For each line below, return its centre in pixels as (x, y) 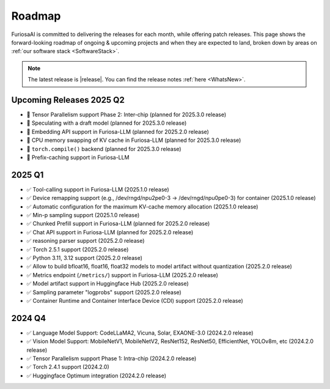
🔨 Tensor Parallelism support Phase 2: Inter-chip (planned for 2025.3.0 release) (127, 115)
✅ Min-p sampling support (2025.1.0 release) (83, 215)
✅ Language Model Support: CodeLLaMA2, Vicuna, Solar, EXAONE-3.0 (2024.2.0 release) (140, 333)
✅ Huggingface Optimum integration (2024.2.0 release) (96, 376)
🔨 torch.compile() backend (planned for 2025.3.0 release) (104, 149)
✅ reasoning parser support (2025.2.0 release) (86, 241)
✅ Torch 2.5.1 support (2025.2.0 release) (78, 249)
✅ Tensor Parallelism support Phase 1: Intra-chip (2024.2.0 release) (112, 358)
